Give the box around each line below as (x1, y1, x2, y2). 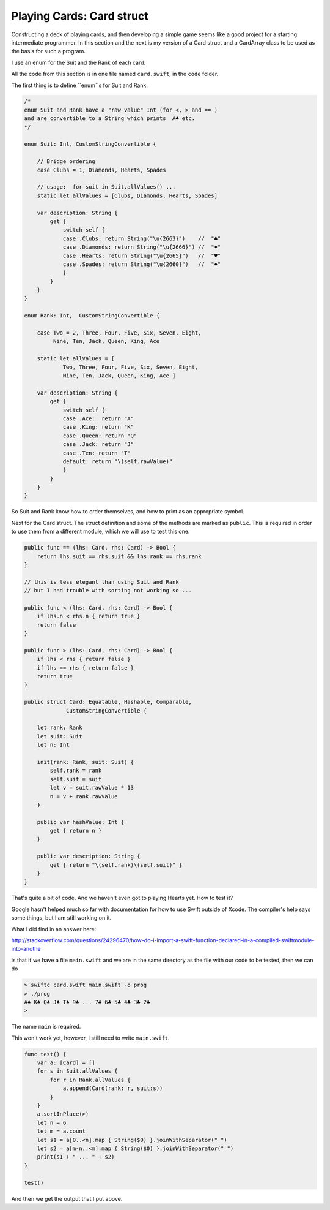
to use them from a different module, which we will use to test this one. (11, 527, 190, 535)
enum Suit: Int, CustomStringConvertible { (24, 141, 157, 148)
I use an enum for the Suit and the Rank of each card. (11, 59, 146, 66)
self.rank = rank (50, 767, 102, 774)
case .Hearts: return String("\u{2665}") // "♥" (62, 252, 221, 259)
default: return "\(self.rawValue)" (62, 458, 173, 465)
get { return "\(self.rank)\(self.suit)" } (50, 861, 183, 868)
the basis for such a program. (11, 48, 86, 55)
